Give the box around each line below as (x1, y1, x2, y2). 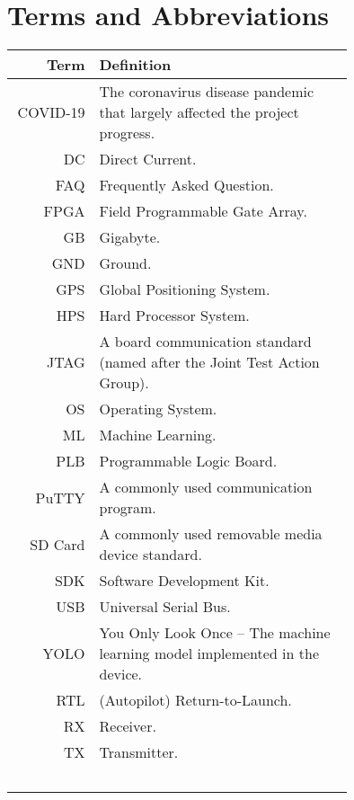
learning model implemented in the (99, 643, 319, 664)
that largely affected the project (99, 102, 299, 123)
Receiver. (99, 716, 156, 737)
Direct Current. (99, 148, 197, 170)
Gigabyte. (99, 227, 161, 248)
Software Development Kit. (99, 570, 270, 591)
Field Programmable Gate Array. (99, 200, 307, 222)
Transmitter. (99, 742, 179, 763)
